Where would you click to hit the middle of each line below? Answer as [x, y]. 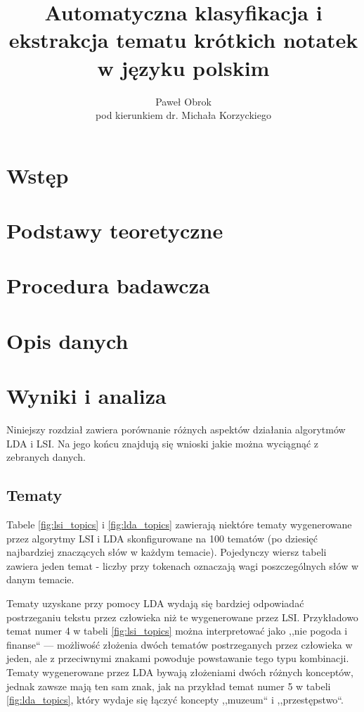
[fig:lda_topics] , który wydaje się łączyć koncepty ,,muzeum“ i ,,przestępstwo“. [175, 700]
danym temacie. [40, 579]
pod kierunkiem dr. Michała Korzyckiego [183, 115]
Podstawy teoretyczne [115, 230]
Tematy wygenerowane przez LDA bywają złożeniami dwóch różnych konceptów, [180, 672]
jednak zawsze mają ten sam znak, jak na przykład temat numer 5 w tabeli [169, 686]
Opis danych [67, 340]
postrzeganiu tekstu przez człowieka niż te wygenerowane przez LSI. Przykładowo [182, 617]
